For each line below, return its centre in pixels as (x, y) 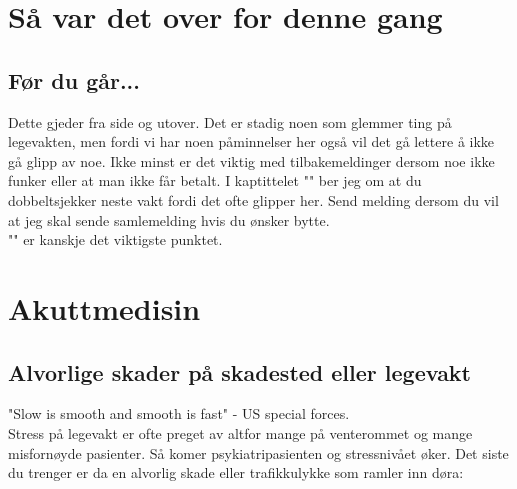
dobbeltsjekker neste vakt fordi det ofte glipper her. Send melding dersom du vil (253, 199)
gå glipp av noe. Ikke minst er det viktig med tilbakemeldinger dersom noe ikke (251, 160)
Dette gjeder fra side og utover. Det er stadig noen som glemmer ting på (230, 121)
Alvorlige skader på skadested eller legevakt (240, 371)
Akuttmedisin (104, 307)
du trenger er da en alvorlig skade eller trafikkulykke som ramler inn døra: (236, 472)
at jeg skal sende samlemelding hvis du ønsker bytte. (169, 219)
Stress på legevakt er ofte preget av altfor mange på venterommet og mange (240, 432)
